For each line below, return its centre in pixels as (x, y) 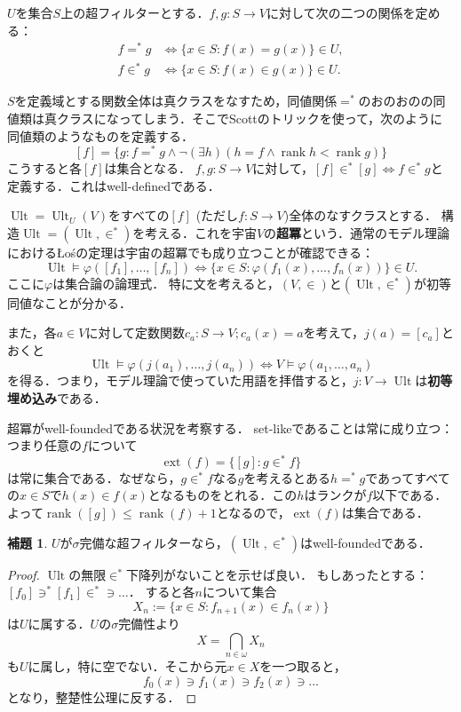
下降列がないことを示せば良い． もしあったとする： (277, 574)
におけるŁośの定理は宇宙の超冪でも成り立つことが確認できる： (191, 253)
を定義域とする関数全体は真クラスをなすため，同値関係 (176, 101)
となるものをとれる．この (223, 495)
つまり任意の (44, 445)
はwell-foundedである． (365, 542)
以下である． (410, 495)
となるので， (253, 513)
